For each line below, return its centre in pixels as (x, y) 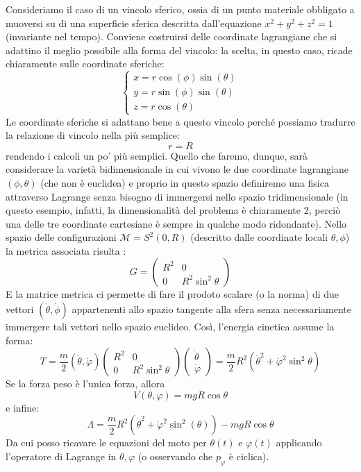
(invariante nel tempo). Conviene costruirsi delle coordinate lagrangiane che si (171, 36)
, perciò (325, 210)
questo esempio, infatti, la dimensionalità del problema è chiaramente (153, 210)
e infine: (23, 407)
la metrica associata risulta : (66, 250)
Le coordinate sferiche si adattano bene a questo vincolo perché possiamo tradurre (180, 121)
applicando (299, 442)
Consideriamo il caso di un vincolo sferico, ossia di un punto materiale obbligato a (180, 9)
